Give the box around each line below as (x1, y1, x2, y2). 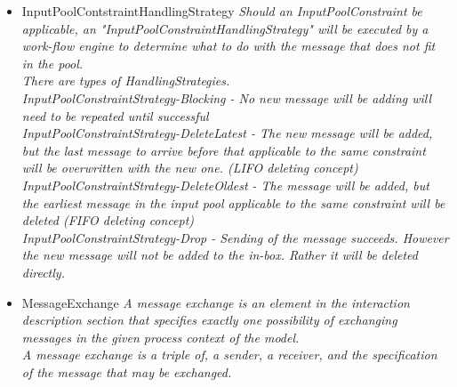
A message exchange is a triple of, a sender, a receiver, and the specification (21, 345, 437, 364)
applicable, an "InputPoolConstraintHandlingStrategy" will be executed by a (21, 19, 429, 37)
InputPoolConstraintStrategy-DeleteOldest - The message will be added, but (21, 175, 429, 194)
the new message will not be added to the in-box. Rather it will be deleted (21, 246, 418, 264)
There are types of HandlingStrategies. (21, 71, 230, 90)
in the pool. (21, 53, 84, 72)
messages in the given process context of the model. (21, 327, 300, 346)
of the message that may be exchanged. (21, 362, 232, 381)
